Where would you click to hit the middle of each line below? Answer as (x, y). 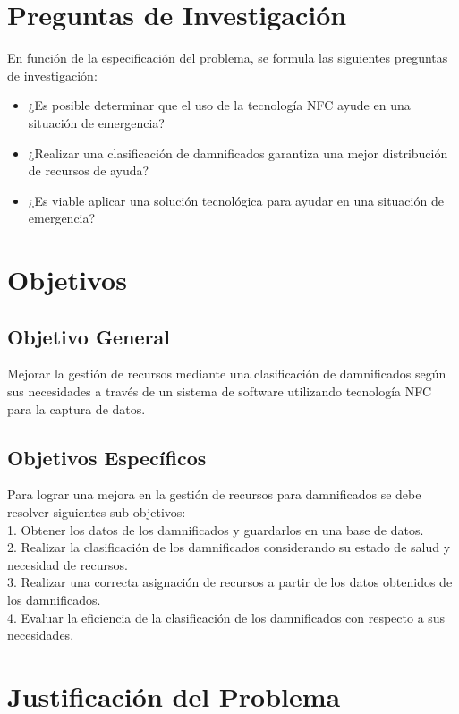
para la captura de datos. (76, 408)
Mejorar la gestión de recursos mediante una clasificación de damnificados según (227, 374)
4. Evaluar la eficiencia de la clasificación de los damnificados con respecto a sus (226, 617)
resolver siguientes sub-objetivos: (97, 512)
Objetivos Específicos (107, 457)
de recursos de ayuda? (89, 170)
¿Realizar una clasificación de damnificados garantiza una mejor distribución (238, 153)
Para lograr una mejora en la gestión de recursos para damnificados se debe (214, 494)
